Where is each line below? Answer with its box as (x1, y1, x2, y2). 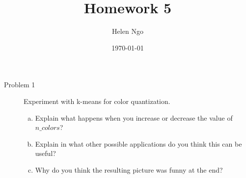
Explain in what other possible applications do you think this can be (35, 138, 242, 149)
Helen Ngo (112, 26, 143, 36)
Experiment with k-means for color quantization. (24, 96, 170, 106)
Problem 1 (4, 79, 35, 90)
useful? (35, 148, 56, 158)
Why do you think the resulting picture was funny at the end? (35, 164, 223, 175)
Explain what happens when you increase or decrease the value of (35, 112, 233, 123)
